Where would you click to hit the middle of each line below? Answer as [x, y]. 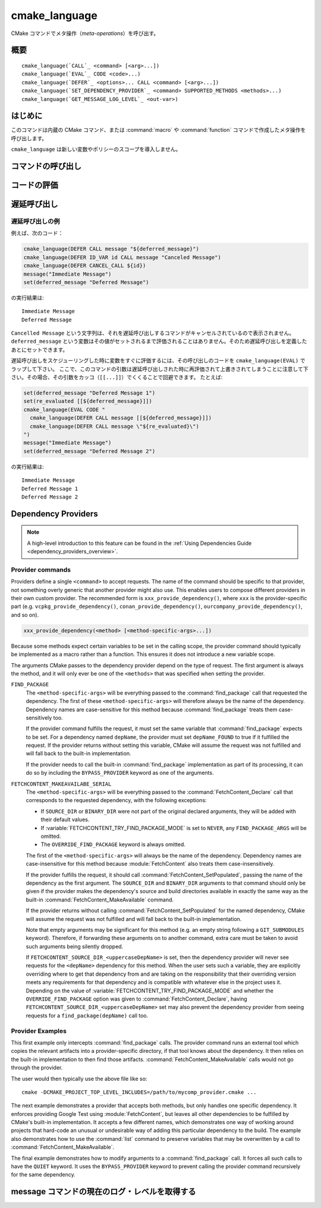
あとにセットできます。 [40, 349]
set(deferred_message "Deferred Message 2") [89, 451]
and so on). [25, 614]
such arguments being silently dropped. [75, 946]
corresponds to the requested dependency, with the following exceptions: [117, 800]
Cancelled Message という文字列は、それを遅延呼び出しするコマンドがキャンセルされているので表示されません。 [153, 333]
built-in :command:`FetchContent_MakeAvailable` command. [100, 900]
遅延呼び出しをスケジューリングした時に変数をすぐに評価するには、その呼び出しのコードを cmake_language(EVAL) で [158, 361]
